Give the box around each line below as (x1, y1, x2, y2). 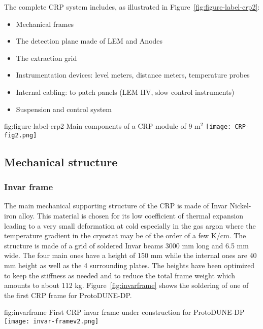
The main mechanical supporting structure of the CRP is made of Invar (4, 200, 227, 211)
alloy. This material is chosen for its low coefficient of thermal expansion (18, 210, 244, 221)
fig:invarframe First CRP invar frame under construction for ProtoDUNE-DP (4, 307, 245, 317)
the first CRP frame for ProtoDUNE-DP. (4, 289, 132, 300)
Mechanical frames (16, 18, 74, 29)
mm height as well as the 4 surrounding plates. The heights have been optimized (4, 260, 255, 271)
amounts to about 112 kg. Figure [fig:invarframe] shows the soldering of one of (4, 280, 249, 290)
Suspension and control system (16, 103, 112, 114)
